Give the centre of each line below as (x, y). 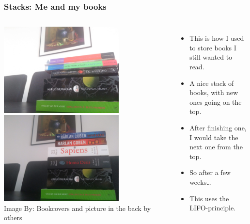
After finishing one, (218, 127)
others (13, 217)
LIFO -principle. (213, 208)
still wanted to (211, 57)
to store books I (213, 47)
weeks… (200, 182)
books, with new (214, 92)
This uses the (209, 198)
